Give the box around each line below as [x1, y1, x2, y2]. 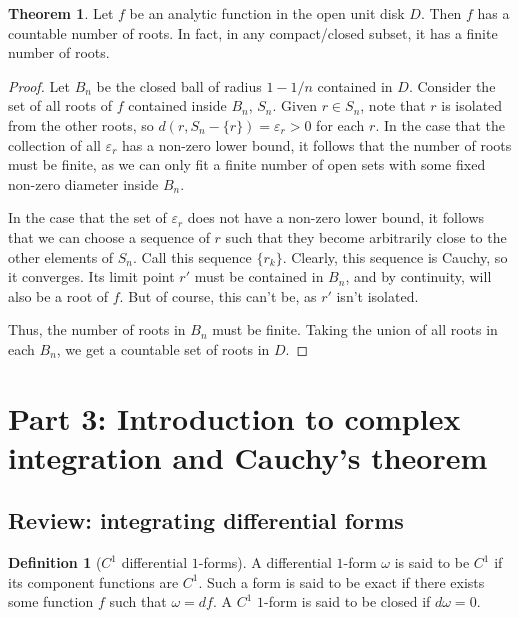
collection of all [8, 134, 101, 155]
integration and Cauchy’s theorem [8, 436, 488, 477]
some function [8, 591, 94, 612]
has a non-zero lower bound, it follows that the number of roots [122, 134, 512, 155]
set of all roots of [8, 95, 113, 116]
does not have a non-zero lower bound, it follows [187, 207, 485, 228]
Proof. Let [8, 75, 70, 96]
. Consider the [408, 75, 496, 96]
